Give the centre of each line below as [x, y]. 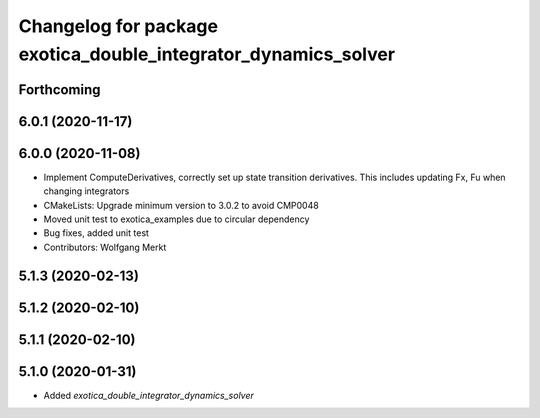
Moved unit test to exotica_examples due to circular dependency [176, 219]
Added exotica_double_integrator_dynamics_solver [149, 395]
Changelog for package [118, 26]
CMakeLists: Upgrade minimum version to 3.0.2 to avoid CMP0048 [181, 205]
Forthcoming [59, 89]
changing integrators [86, 191]
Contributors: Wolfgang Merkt [105, 247]
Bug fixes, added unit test [96, 233]
